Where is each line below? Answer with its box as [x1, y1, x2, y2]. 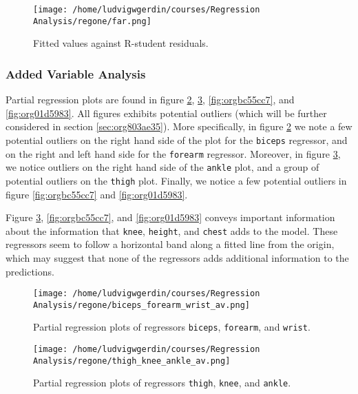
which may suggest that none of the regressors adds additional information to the [6, 250, 349, 265]
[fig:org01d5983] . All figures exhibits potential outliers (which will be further [6, 105, 327, 120]
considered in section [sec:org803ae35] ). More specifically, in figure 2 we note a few [6, 119, 352, 134]
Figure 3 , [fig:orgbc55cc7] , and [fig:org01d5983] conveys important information [6, 210, 335, 225]
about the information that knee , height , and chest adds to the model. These [6, 223, 338, 238]
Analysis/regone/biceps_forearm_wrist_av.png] [33, 300, 250, 310]
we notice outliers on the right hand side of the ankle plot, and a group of [6, 160, 319, 174]
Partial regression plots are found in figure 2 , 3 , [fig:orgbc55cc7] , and [6, 92, 295, 107]
